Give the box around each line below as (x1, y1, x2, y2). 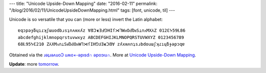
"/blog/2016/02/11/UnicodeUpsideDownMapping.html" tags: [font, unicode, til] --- (9, 7, 175, 13)
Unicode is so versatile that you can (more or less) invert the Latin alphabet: (9, 16, 163, 22)
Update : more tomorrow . (9, 61, 59, 67)
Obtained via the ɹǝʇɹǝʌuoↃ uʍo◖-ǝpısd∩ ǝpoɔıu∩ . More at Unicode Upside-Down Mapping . (9, 52, 197, 58)
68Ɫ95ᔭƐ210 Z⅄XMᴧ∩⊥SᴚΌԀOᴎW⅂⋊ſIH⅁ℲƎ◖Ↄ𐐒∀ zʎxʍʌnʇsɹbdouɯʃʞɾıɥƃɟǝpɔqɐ (18, 41, 185, 47)
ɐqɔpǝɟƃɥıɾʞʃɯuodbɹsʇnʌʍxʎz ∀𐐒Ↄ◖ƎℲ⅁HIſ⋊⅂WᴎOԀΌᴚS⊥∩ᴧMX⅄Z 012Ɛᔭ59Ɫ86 (18, 28, 186, 34)
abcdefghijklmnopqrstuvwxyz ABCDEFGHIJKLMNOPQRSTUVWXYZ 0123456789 (18, 35, 184, 40)
